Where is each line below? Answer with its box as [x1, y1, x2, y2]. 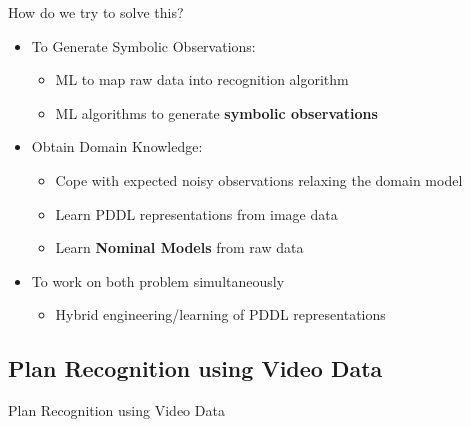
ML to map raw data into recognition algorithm [55, 69, 349, 90]
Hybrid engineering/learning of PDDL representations [55, 304, 386, 325]
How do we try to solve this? [8, 2, 184, 22]
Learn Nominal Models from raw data [55, 237, 304, 258]
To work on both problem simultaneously [31, 270, 285, 291]
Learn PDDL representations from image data [55, 203, 338, 224]
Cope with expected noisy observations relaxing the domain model [55, 169, 463, 190]
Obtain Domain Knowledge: [31, 136, 203, 157]
